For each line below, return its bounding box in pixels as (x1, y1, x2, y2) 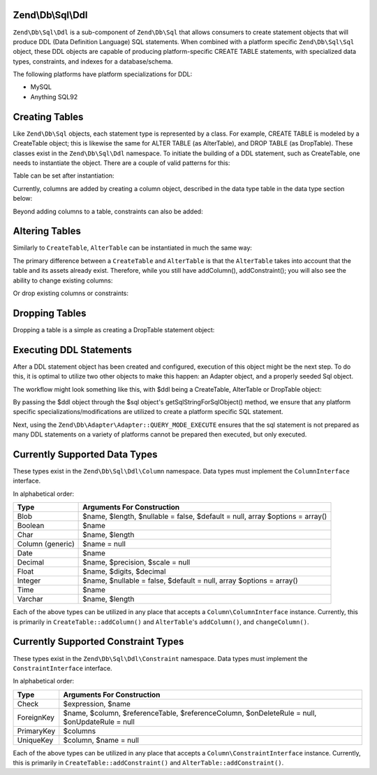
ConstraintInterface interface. (13, 664, 112, 672)
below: (13, 194, 33, 203)
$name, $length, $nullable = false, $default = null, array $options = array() (82, 511, 327, 521)
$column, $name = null (63, 735, 140, 745)
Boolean (17, 521, 45, 531)
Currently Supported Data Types (13, 448, 158, 460)
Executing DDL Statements (13, 343, 133, 356)
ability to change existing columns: (13, 276, 113, 285)
